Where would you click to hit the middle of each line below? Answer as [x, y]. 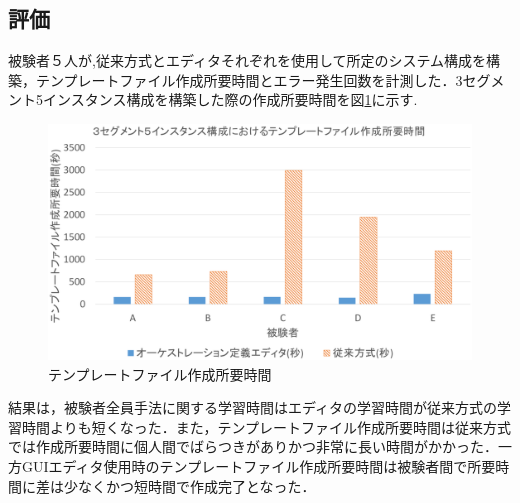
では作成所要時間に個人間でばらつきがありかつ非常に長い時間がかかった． [253, 446]
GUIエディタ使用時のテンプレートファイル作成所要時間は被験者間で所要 [258, 465]
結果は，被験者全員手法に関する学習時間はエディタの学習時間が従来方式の [253, 407]
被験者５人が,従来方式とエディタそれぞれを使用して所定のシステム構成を [247, 60]
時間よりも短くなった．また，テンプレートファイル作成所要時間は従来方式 [266, 426]
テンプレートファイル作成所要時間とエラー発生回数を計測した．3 [249, 79]
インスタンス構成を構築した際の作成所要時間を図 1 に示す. [230, 99]
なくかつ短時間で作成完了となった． [196, 485]
